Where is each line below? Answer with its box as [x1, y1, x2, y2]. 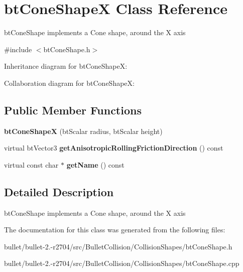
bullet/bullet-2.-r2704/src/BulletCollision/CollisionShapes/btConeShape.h [4, 241, 232, 251]
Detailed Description [4, 184, 114, 199]
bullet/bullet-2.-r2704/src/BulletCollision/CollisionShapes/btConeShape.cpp [4, 258, 239, 268]
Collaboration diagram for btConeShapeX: [4, 77, 135, 88]
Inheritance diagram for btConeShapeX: [4, 61, 128, 71]
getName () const [66, 159, 125, 170]
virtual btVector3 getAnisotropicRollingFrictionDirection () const [4, 143, 223, 153]
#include [4, 44, 32, 54]
